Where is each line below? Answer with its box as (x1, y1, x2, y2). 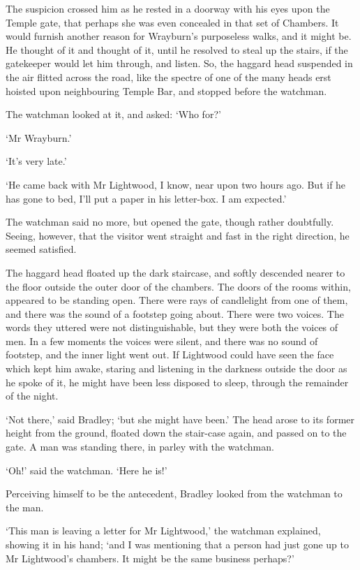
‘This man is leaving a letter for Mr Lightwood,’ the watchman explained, (6, 523, 321, 538)
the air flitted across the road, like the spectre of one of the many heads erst (6, 69, 331, 84)
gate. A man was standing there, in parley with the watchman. (6, 439, 274, 454)
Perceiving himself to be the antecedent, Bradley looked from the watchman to (6, 486, 343, 501)
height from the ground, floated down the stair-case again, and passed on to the (6, 425, 347, 440)
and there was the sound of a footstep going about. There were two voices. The (6, 306, 344, 321)
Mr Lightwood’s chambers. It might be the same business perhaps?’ (6, 550, 294, 565)
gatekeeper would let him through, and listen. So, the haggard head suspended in (6, 56, 353, 71)
